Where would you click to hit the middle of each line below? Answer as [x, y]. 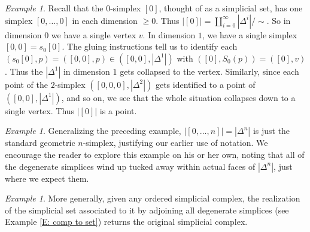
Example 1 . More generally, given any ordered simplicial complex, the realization [153, 198]
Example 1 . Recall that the [54, 8]
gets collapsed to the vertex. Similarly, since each [209, 71]
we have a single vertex [94, 34]
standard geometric [40, 143]
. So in [279, 20]
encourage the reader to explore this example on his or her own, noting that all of [155, 154]
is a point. [118, 110]
